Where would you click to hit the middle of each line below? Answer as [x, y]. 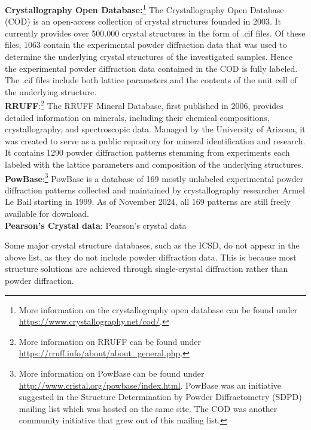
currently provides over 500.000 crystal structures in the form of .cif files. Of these [155, 33]
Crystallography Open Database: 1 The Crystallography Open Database [144, 9]
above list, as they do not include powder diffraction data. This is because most [151, 257]
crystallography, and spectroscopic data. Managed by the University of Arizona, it [155, 129]
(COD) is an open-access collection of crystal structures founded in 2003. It [143, 21]
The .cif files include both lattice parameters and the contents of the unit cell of [151, 80]
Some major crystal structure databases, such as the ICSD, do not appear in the [152, 245]
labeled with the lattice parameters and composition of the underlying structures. [154, 164]
